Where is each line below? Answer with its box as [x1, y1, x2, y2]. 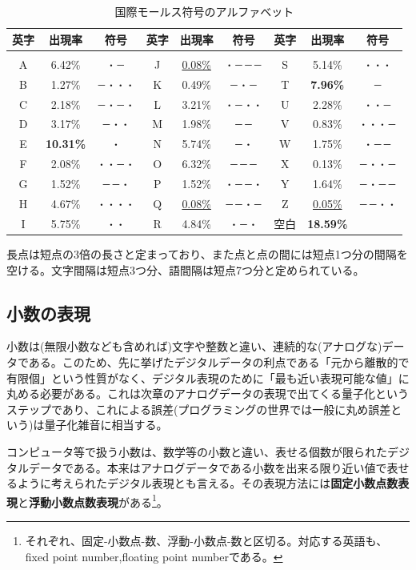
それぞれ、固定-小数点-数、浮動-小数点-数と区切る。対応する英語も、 [25, 532, 388, 549]
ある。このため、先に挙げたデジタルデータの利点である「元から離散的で [28, 354, 410, 371]
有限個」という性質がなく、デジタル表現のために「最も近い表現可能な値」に [6, 369, 410, 386]
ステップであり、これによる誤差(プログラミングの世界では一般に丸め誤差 [6, 400, 391, 417]
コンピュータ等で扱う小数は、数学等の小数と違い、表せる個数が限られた [6, 444, 387, 460]
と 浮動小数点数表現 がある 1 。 [18, 491, 168, 510]
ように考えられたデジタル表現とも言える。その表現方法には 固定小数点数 [17, 475, 398, 492]
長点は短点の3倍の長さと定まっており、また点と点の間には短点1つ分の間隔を [6, 246, 408, 263]
